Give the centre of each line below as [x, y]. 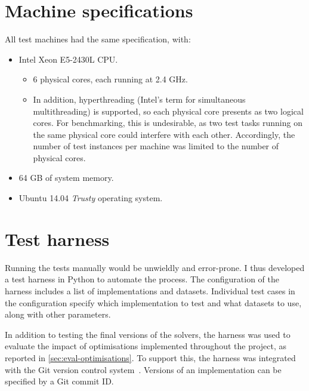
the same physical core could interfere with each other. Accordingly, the [164, 134]
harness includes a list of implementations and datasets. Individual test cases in [150, 290]
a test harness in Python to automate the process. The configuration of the [142, 279]
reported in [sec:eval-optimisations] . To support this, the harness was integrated [150, 357]
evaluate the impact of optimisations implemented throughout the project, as [146, 346]
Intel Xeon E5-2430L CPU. [68, 59]
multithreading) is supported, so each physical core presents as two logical [168, 111]
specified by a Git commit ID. [59, 381]
